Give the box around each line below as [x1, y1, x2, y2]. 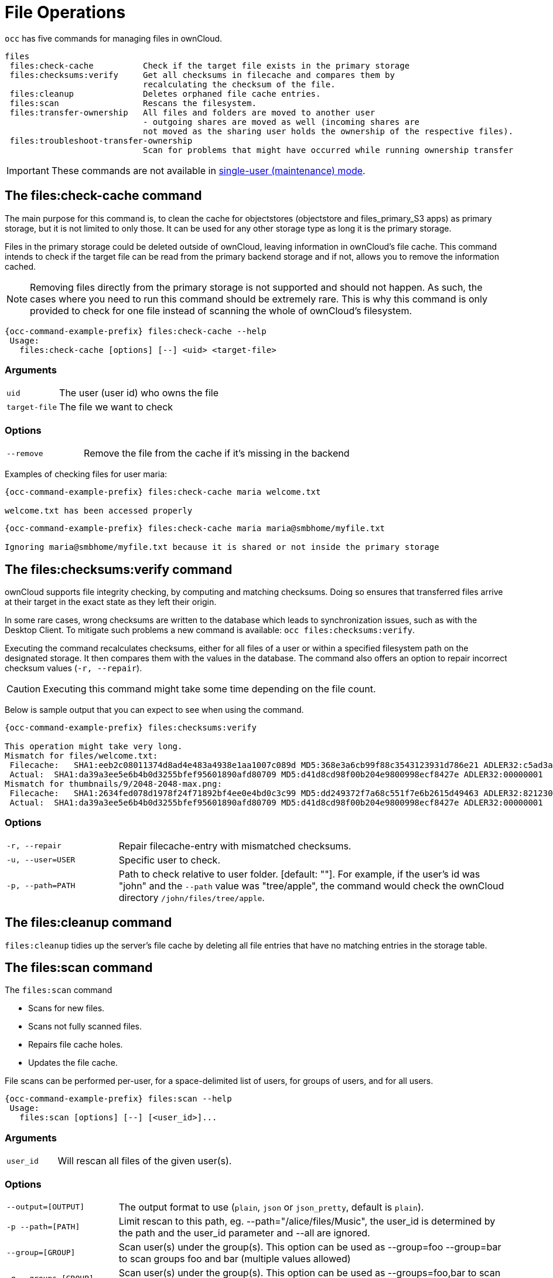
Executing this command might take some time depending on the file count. [43, 682, 376, 695]
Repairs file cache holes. [28, 1039, 123, 1050]
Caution [6, 682, 41, 695]
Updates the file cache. [28, 1058, 118, 1068]
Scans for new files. [28, 1003, 105, 1014]
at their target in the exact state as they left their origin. [5, 596, 217, 607]
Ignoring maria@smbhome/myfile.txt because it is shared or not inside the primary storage [5, 542, 439, 552]
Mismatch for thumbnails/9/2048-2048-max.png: [5, 779, 222, 788]
